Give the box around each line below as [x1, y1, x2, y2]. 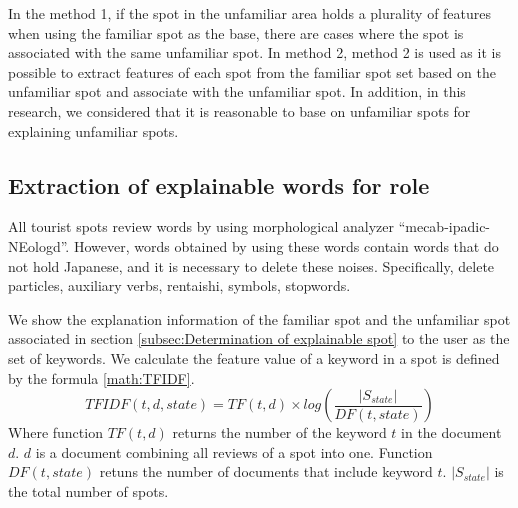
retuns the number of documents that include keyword [99, 461, 433, 482]
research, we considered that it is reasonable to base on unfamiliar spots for [8, 100, 471, 121]
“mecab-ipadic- [398, 216, 491, 237]
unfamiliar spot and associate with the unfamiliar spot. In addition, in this [8, 81, 466, 102]
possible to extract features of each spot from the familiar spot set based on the [8, 61, 496, 82]
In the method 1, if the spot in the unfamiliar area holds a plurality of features [8, 3, 492, 23]
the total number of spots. [8, 480, 169, 501]
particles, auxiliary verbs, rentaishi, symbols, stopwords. [8, 275, 351, 296]
